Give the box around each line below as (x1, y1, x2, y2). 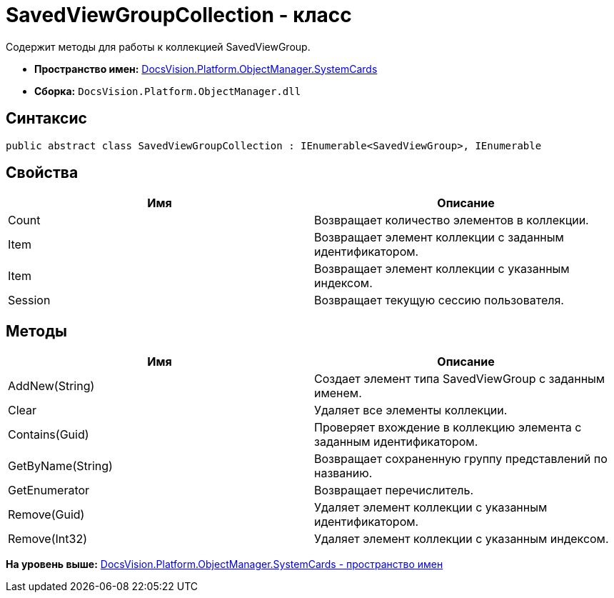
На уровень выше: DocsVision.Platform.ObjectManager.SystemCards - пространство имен (6, 558, 443, 571)
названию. (314, 466, 373, 481)
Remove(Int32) (8, 532, 87, 547)
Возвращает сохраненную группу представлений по (314, 452, 608, 467)
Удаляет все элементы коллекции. (314, 403, 508, 418)
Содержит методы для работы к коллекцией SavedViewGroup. (6, 40, 311, 53)
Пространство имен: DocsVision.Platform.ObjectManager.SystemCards (34, 62, 378, 75)
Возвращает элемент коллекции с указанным (314, 261, 570, 276)
